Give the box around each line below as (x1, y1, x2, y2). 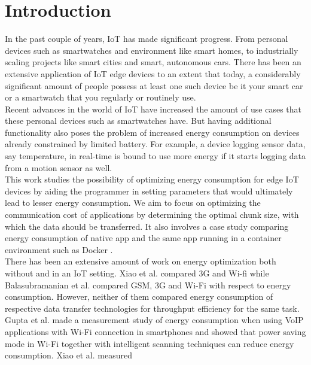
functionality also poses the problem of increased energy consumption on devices (5, 126, 300, 138)
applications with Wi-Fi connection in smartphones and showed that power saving (5, 325, 306, 337)
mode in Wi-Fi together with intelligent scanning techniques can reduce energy (5, 337, 294, 349)
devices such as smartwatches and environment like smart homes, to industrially (5, 44, 298, 56)
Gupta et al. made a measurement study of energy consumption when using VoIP (5, 314, 304, 326)
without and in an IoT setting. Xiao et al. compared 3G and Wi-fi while (5, 267, 269, 279)
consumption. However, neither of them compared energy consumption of (5, 290, 273, 303)
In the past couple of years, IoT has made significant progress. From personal (5, 32, 288, 45)
